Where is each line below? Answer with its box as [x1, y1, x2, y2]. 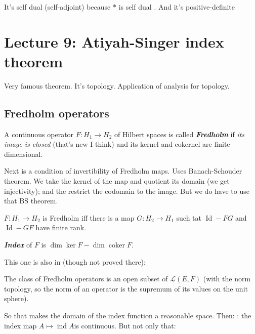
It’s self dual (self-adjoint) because [4, 2, 111, 12]
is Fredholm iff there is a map [42, 212, 135, 223]
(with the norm [203, 273, 251, 284]
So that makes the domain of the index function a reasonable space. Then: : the [4, 310, 251, 321]
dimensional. [4, 148, 43, 159]
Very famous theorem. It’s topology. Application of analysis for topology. [4, 80, 230, 91]
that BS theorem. [4, 195, 58, 206]
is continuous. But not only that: [74, 320, 176, 330]
